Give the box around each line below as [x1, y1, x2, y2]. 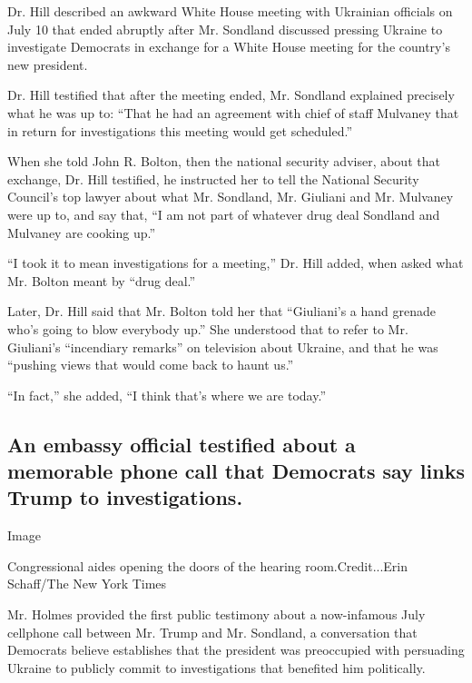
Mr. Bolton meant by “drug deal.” [7, 271, 196, 290]
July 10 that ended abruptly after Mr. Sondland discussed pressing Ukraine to [7, 19, 443, 38]
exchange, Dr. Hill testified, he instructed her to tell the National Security [7, 169, 419, 188]
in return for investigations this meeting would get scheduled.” [7, 121, 352, 140]
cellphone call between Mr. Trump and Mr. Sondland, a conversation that [7, 622, 418, 641]
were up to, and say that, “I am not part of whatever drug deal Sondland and [7, 204, 440, 223]
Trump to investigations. [7, 483, 243, 511]
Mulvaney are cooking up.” [7, 223, 156, 242]
